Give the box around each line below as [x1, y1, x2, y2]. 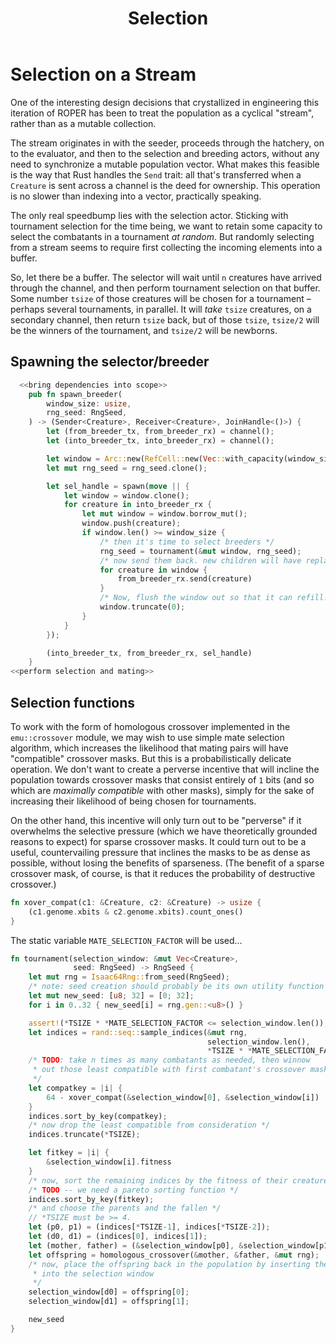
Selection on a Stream [10, 63, 197, 86]
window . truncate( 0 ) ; [99, 602, 186, 612]
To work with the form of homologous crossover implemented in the [10, 720, 291, 732]
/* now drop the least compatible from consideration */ [28, 1120, 271, 1131]
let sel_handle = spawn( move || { [46, 481, 190, 491]
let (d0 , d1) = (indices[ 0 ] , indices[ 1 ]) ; [28, 1232, 208, 1242]
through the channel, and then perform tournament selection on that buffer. [10, 282, 321, 294]
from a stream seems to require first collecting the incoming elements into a [10, 241, 323, 253]
